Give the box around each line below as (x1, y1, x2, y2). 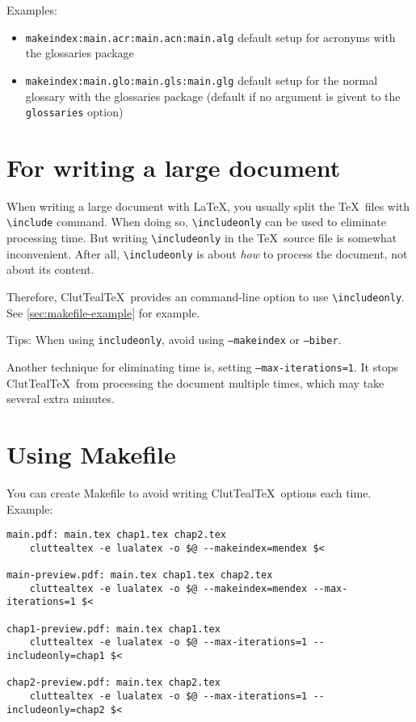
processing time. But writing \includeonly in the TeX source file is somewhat (6, 229, 397, 246)
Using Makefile (6, 437, 176, 470)
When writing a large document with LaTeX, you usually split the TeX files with (6, 197, 410, 214)
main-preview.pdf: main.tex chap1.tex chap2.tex (6, 569, 273, 581)
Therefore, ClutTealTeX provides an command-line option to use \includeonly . (6, 288, 405, 305)
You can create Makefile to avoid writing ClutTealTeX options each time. (6, 484, 372, 501)
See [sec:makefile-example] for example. (6, 304, 200, 321)
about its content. (6, 261, 95, 278)
